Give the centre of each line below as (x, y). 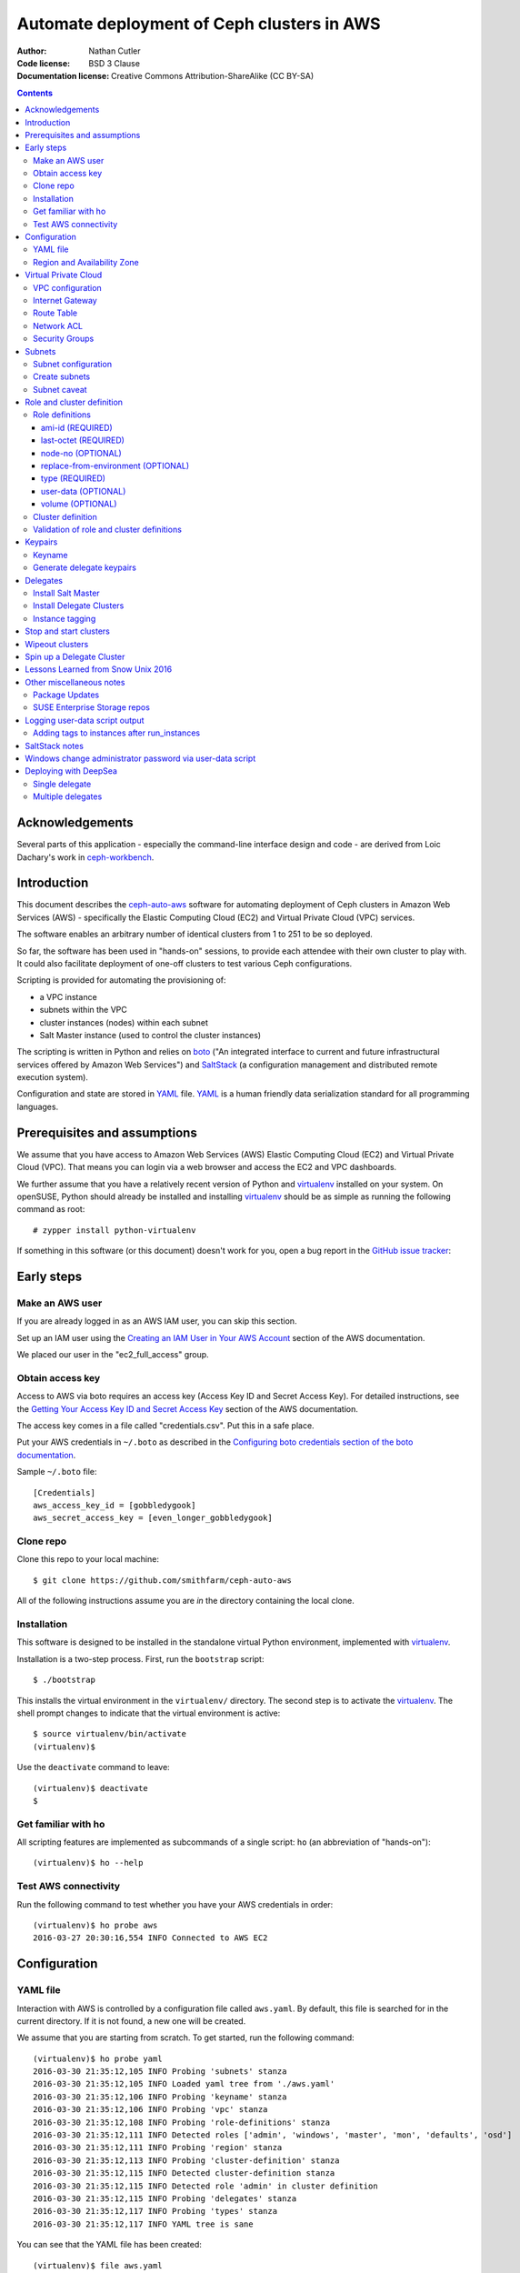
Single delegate (62, 784)
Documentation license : (63, 76)
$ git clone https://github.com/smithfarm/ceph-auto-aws (163, 1580)
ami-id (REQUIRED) (77, 427)
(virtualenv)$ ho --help (88, 1863)
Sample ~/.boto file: (57, 1472)
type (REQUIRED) (74, 478)
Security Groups (64, 339)
